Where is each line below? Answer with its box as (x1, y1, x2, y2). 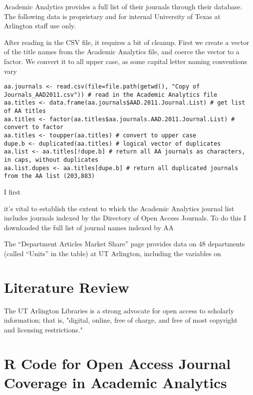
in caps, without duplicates (4, 156, 99, 164)
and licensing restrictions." (4, 324, 83, 334)
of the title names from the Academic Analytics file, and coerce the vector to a (4, 46, 240, 57)
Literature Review (4, 277, 129, 297)
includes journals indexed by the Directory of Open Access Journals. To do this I (4, 213, 246, 223)
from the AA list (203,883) (4, 173, 95, 180)
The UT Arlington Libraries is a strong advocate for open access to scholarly (4, 305, 234, 315)
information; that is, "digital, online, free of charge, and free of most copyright (4, 315, 238, 325)
